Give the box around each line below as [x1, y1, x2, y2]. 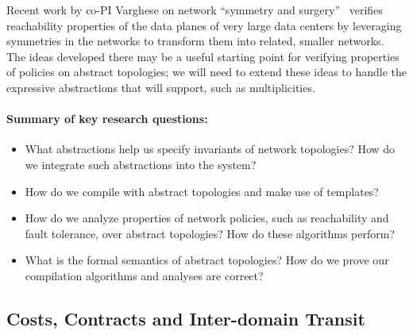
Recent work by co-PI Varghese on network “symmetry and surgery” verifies [6, 2, 383, 17]
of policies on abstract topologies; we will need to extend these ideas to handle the [6, 64, 407, 80]
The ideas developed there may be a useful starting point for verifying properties [6, 48, 399, 64]
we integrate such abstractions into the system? [25, 156, 257, 172]
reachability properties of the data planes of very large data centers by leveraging [6, 17, 402, 33]
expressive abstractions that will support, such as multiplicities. [6, 79, 315, 95]
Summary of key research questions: [6, 110, 208, 127]
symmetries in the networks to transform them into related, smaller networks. [6, 33, 384, 49]
